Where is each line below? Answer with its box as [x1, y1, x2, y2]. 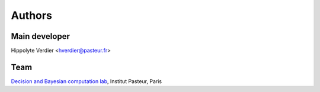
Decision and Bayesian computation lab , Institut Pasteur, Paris [11, 77, 162, 85]
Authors [11, 9, 53, 22]
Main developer [11, 31, 71, 41]
